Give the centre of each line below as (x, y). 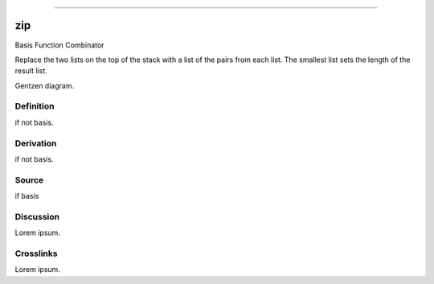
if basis (27, 196)
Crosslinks (36, 253)
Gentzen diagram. (45, 85)
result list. (31, 71)
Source (29, 179)
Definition (35, 106)
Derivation (36, 143)
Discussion (37, 216)
